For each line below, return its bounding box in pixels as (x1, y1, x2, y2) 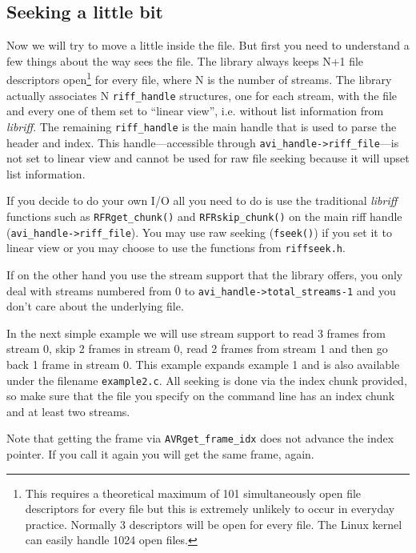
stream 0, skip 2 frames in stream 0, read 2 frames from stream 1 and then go (6, 340, 388, 357)
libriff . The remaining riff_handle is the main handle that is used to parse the (6, 118, 397, 134)
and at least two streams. (6, 403, 130, 419)
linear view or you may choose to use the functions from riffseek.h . (6, 239, 346, 256)
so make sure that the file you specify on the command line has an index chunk (6, 387, 395, 404)
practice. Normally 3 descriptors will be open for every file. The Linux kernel (25, 515, 402, 532)
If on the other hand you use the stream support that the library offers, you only (6, 266, 403, 283)
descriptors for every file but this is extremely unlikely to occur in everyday (25, 500, 395, 517)
